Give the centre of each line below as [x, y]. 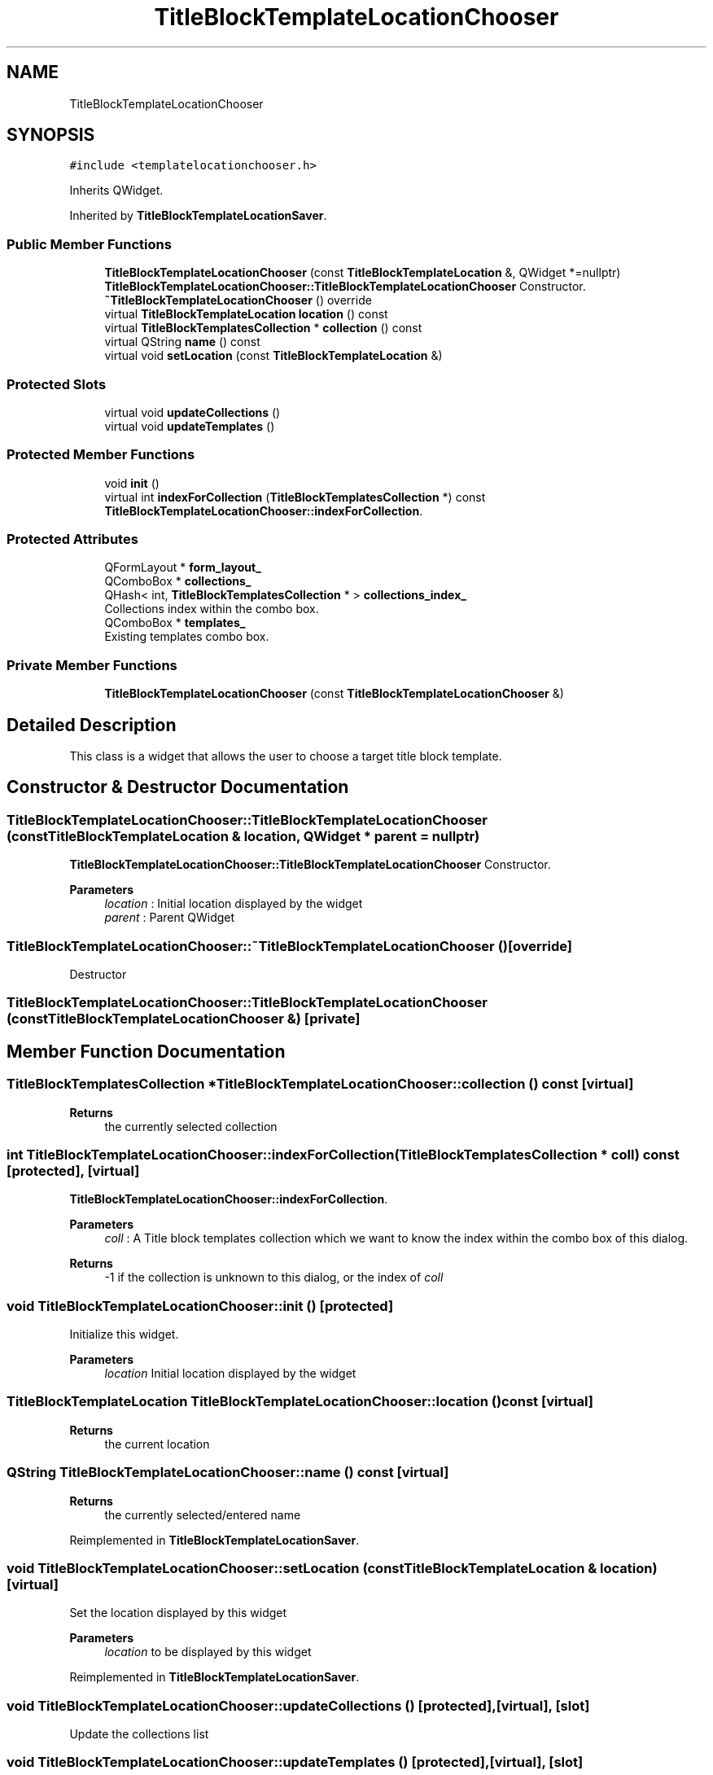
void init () [132, 483]
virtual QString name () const [182, 342]
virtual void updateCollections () [192, 412]
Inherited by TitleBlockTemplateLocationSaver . [198, 216]
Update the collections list [139, 1734]
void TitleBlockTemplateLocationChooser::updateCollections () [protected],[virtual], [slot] [298, 1705]
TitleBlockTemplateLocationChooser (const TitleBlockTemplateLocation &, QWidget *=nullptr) [363, 273]
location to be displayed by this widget [208, 1652]
